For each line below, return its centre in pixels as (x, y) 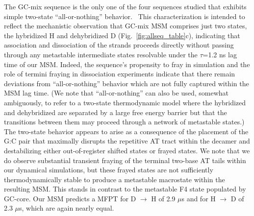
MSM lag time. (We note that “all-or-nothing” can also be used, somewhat (116, 93)
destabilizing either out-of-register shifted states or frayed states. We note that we (127, 150)
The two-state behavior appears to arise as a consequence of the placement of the (126, 131)
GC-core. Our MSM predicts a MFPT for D (70, 198)
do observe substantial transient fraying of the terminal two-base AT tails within (125, 160)
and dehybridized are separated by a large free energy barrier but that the (115, 112)
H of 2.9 (163, 198)
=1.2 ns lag (220, 54)
